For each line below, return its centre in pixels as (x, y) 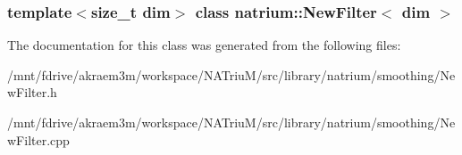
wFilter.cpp (38, 139)
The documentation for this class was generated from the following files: (204, 45)
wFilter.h (32, 92)
